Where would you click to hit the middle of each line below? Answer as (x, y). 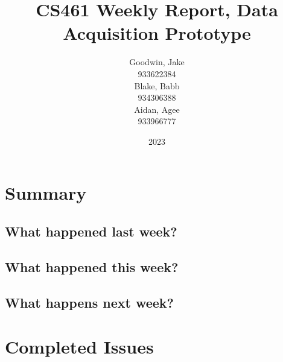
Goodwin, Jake (157, 62)
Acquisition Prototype (157, 33)
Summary (46, 193)
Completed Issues (79, 347)
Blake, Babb (157, 85)
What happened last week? (91, 231)
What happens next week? (90, 302)
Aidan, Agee (157, 109)
